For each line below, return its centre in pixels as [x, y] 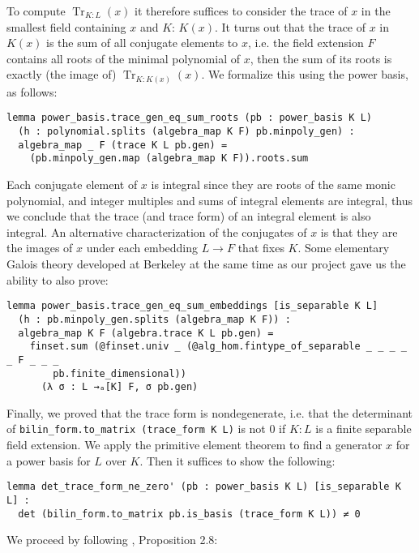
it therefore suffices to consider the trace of [241, 11]
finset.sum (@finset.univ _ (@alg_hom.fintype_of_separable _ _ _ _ [218, 347]
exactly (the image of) [62, 74]
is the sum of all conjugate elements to [142, 43]
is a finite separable [363, 429]
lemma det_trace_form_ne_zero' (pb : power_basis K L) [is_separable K [204, 487]
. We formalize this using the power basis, [305, 74]
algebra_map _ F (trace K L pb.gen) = [123, 145]
